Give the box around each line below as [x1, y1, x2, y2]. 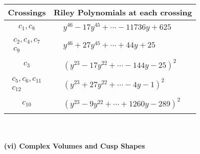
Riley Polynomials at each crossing [53, 6, 192, 18]
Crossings [8, 6, 46, 18]
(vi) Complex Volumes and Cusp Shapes [4, 140, 145, 151]
